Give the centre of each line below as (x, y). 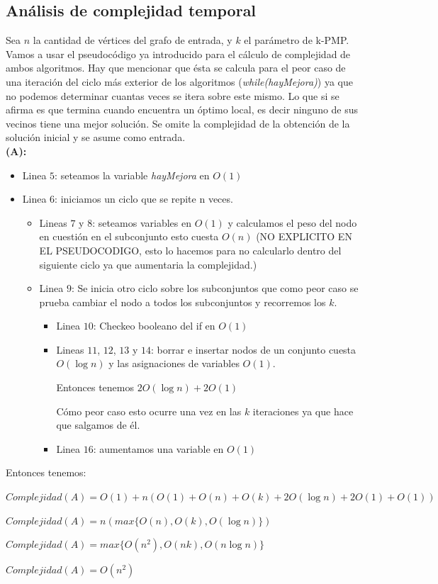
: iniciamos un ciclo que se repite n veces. (144, 199)
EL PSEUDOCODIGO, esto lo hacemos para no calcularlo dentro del (190, 250)
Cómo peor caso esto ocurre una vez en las (149, 411)
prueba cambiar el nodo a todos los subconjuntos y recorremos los (182, 302)
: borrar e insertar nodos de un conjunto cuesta (254, 349)
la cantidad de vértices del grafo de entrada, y (133, 40)
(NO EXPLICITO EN (304, 236)
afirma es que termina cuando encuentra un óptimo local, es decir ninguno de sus (182, 109)
